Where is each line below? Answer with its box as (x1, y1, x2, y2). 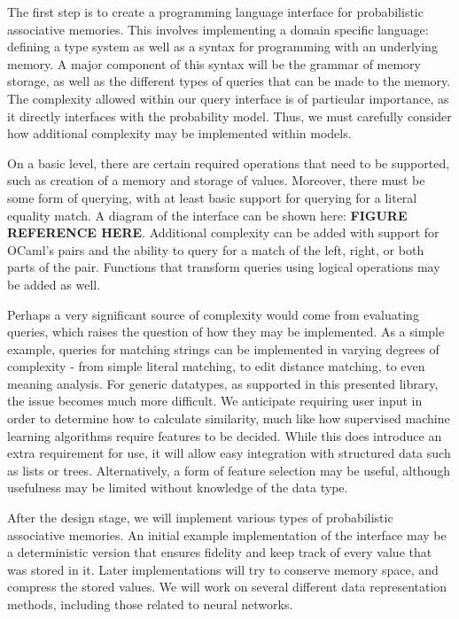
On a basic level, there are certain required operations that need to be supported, (7, 153, 450, 172)
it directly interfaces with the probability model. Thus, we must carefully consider (7, 106, 452, 125)
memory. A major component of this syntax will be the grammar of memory (7, 54, 421, 73)
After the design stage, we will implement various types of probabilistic (7, 508, 393, 527)
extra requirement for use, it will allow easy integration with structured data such (7, 444, 451, 462)
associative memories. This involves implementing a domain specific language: (7, 19, 429, 38)
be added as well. (7, 275, 101, 293)
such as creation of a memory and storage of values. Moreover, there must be (7, 171, 425, 190)
